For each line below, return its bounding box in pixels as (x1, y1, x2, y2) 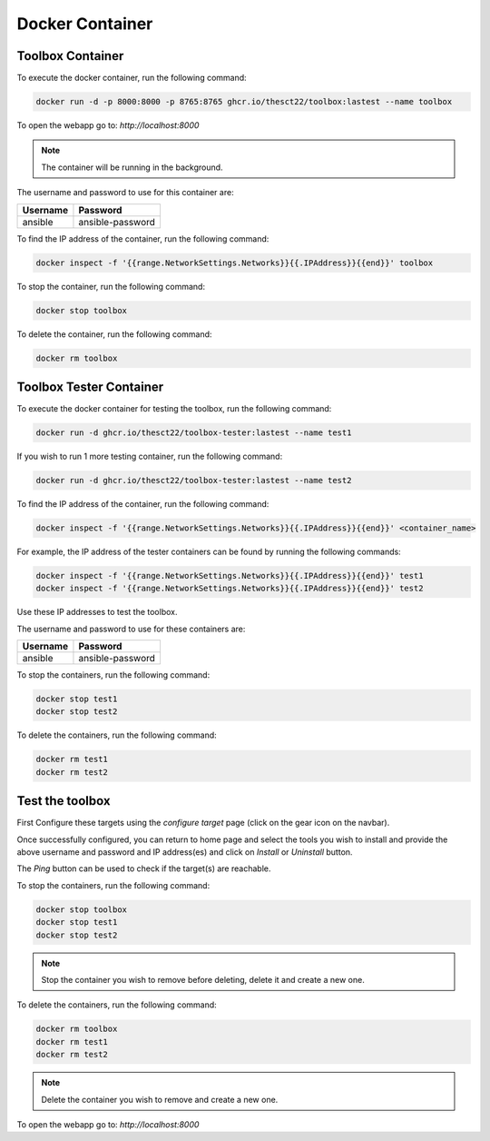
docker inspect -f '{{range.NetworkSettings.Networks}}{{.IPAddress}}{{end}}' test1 (35, 570, 424, 580)
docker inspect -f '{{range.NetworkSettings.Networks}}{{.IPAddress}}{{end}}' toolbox (35, 257, 434, 268)
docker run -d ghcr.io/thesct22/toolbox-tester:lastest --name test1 (35, 428, 352, 438)
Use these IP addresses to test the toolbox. (16, 607, 178, 618)
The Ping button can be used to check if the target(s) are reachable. (16, 863, 271, 874)
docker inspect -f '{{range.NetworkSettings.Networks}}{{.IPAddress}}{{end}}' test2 (35, 583, 424, 594)
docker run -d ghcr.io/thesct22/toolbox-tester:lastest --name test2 (35, 475, 352, 485)
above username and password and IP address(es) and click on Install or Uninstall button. (16, 847, 353, 858)
